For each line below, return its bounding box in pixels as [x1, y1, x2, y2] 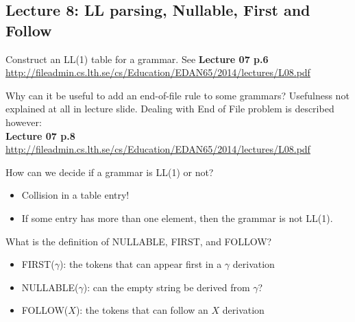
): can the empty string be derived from [83, 280, 250, 294]
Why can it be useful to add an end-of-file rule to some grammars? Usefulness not [5, 88, 350, 102]
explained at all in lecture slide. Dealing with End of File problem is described [5, 101, 334, 116]
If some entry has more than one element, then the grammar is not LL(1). [21, 210, 333, 225]
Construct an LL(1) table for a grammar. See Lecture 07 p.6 [5, 51, 269, 66]
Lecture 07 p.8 [5, 128, 75, 143]
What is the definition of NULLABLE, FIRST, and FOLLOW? [5, 234, 272, 248]
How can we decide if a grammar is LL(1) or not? [5, 164, 214, 179]
